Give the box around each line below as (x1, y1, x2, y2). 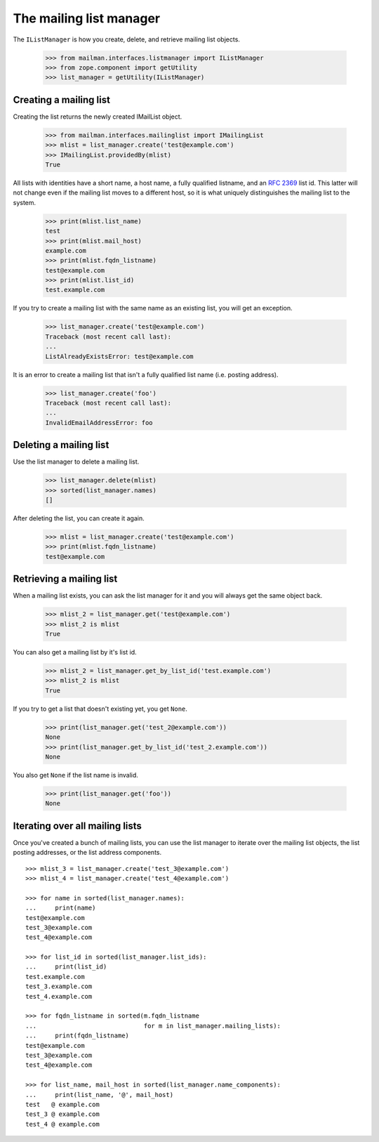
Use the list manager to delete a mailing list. (13, 457, 140, 466)
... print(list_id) (25, 963, 107, 971)
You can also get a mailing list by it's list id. (13, 648, 137, 656)
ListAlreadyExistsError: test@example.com (45, 352, 194, 360)
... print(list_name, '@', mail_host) (25, 1091, 174, 1098)
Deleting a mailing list (13, 439, 109, 451)
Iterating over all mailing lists (13, 820, 142, 832)
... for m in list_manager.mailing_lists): (25, 1022, 281, 1030)
